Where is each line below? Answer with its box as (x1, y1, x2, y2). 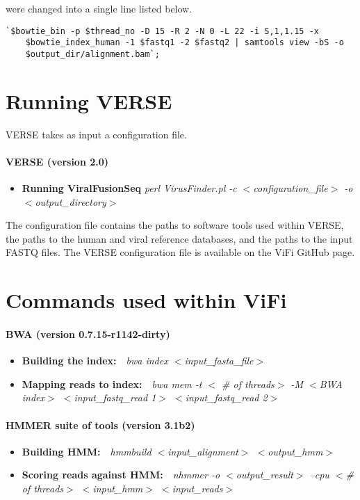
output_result (236, 467, 293, 482)
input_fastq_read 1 (74, 390, 156, 405)
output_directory (35, 194, 106, 209)
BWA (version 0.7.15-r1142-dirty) (6, 327, 170, 341)
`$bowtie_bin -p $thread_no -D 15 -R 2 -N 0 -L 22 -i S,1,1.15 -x (6, 26, 320, 36)
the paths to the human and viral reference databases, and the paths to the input (6, 231, 353, 245)
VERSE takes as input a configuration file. (6, 127, 187, 141)
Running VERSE (6, 86, 172, 115)
